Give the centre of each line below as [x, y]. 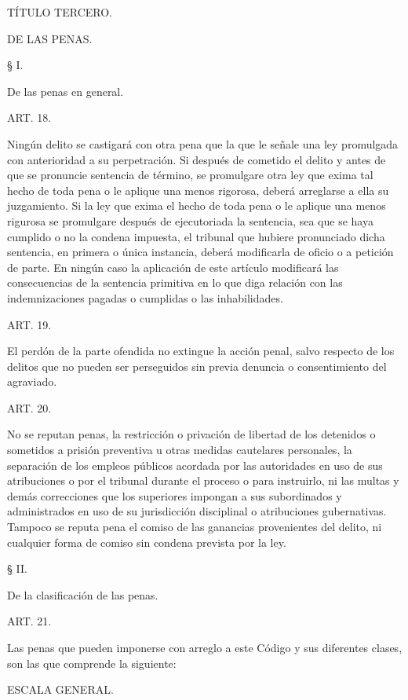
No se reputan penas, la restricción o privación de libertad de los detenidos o [191, 434]
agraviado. [32, 381]
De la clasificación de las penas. [83, 594]
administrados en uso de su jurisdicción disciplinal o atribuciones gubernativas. [197, 511]
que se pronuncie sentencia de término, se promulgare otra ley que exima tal [190, 175]
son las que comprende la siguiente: [92, 663]
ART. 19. [29, 324]
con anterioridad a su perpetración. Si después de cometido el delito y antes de [197, 159]
